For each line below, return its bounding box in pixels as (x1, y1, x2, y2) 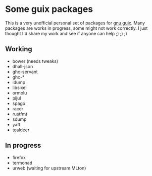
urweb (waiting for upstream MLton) (12, 165, 86, 171)
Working (5, 45, 32, 53)
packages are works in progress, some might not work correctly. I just (5, 25, 148, 31)
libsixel (12, 85, 27, 90)
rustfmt (12, 111, 27, 117)
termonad (12, 160, 33, 166)
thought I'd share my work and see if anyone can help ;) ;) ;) (5, 30, 127, 36)
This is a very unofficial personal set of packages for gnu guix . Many (5, 20, 145, 26)
